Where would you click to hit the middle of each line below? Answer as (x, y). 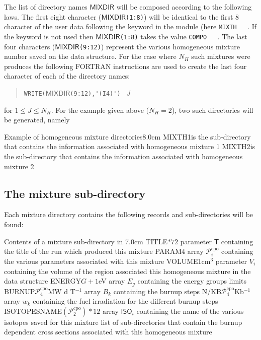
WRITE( (35, 94)
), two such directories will (212, 110)
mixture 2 (19, 166)
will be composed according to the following (184, 7)
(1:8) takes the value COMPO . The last (184, 36)
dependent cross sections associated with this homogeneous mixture (108, 332)
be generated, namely (37, 120)
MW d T (62, 291)
